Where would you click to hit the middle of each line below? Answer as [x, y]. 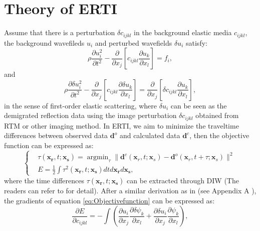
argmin [98, 157]
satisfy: [197, 42]
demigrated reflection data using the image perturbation [90, 115]
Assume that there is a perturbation [60, 32]
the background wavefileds [44, 42]
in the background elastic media [183, 32]
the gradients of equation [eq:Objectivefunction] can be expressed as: [109, 200]
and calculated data [150, 135]
